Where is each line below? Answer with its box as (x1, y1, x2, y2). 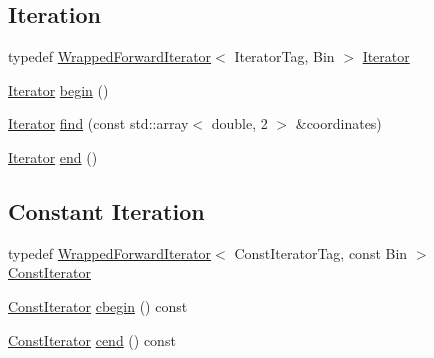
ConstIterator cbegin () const (8, 295, 188, 316)
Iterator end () (8, 146, 98, 167)
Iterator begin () (8, 79, 109, 100)
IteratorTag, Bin (234, 46, 335, 67)
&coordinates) (295, 113, 382, 134)
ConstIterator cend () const (8, 329, 176, 350)
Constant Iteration (8, 195, 205, 226)
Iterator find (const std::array (8, 113, 189, 134)
